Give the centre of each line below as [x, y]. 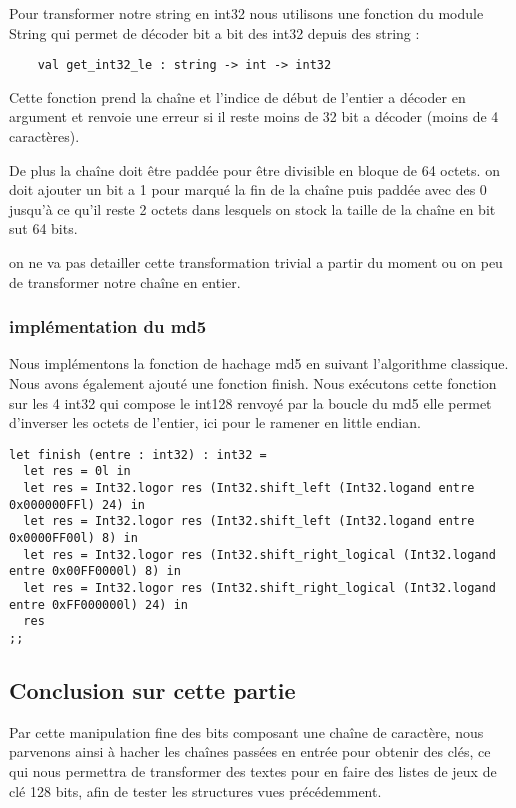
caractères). [44, 136]
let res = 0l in [77, 471]
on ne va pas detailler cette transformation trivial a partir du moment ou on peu [256, 262]
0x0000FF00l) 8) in [73, 538]
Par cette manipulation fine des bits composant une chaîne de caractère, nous [246, 731]
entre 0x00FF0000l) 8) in [95, 571]
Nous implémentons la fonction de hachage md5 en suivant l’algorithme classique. [259, 363]
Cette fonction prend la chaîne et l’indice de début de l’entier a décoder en [237, 96]
